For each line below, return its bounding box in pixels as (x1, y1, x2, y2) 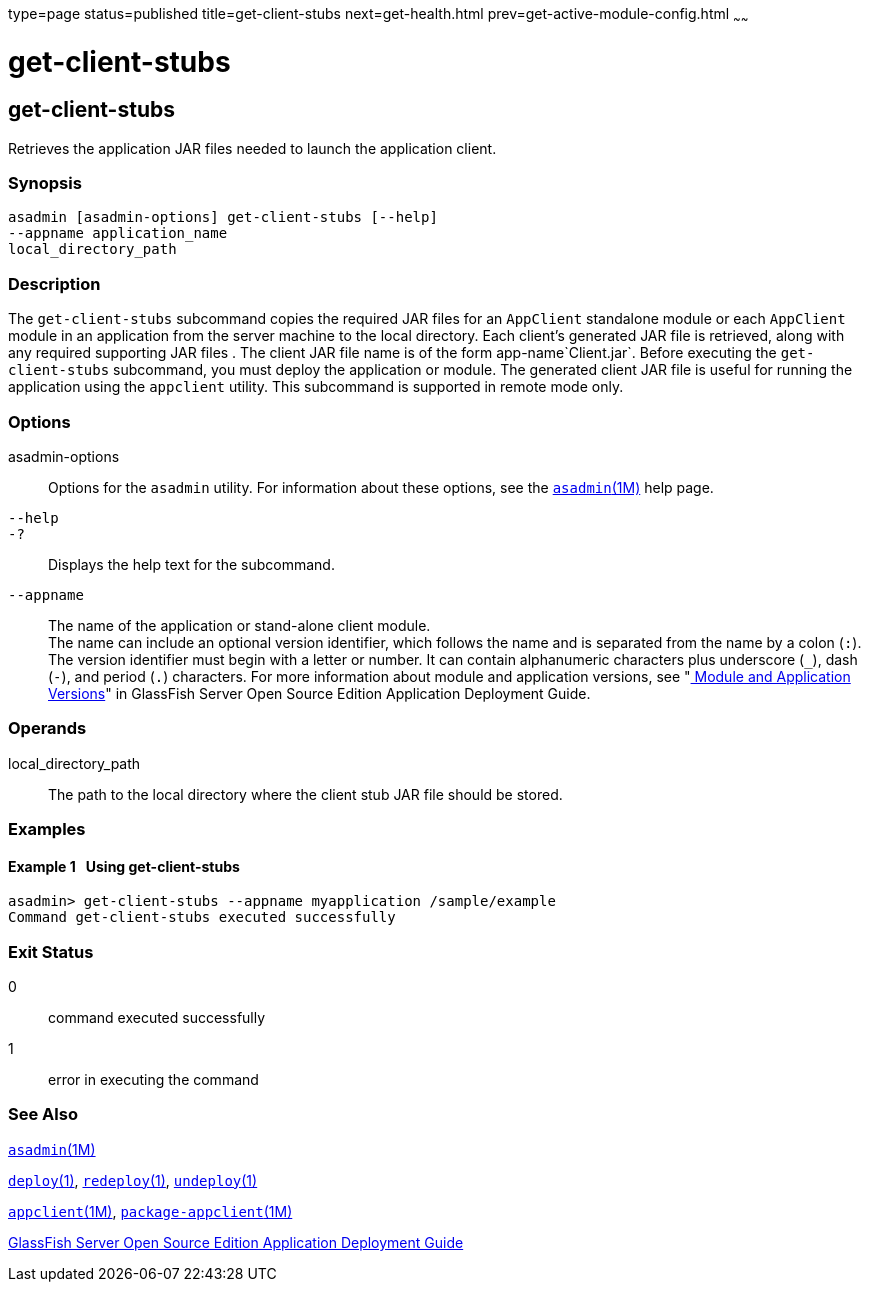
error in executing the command (48, 1071, 259, 1089)
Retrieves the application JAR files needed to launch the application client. (8, 139, 497, 157)
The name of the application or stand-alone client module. (48, 616, 431, 634)
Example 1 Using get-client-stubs (8, 857, 240, 875)
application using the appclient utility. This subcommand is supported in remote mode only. (8, 378, 624, 396)
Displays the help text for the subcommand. (48, 555, 335, 573)
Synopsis (8, 173, 82, 194)
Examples (8, 819, 86, 840)
